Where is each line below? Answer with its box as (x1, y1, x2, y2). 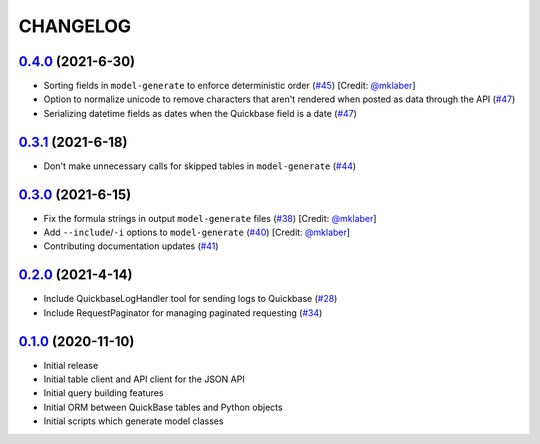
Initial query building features (43, 387, 164, 399)
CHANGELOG (18, 15, 132, 37)
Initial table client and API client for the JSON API (43, 373, 245, 385)
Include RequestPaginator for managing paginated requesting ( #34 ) (43, 306, 323, 319)
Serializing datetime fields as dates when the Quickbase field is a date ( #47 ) (43, 107, 357, 119)
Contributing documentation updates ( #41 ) (43, 240, 219, 252)
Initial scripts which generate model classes (43, 415, 224, 427)
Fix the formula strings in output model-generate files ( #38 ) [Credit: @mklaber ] (43, 212, 377, 224)
